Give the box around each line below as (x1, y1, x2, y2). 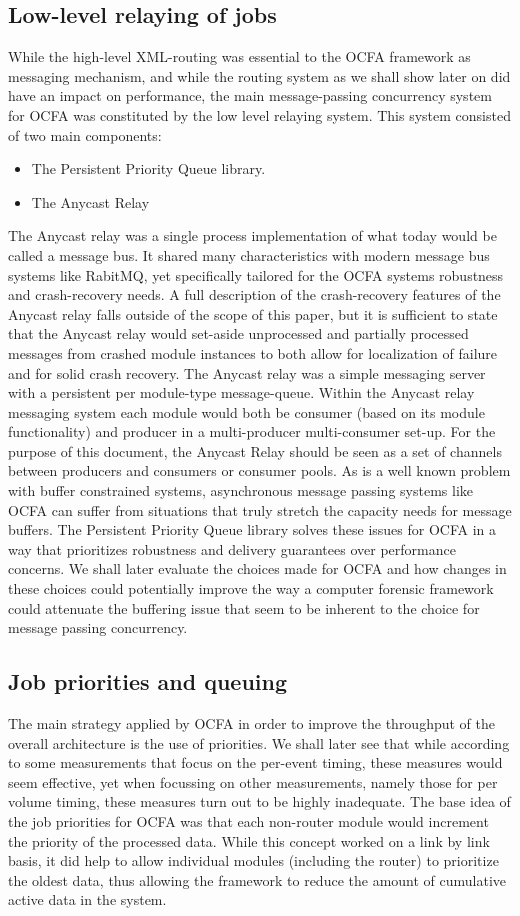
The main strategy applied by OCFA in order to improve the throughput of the (8, 713, 496, 734)
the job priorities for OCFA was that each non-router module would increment (8, 811, 489, 831)
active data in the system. (8, 889, 167, 910)
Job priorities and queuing (8, 666, 288, 697)
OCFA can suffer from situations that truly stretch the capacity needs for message (8, 499, 512, 520)
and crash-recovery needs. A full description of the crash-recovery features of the (8, 284, 501, 305)
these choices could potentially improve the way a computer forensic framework (8, 578, 494, 599)
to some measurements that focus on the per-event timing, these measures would (8, 752, 503, 773)
